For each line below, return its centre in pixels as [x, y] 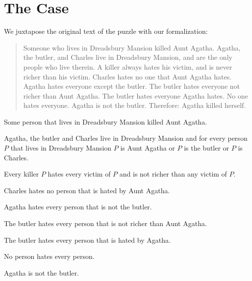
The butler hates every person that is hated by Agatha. [87, 240]
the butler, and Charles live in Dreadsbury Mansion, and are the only [128, 57]
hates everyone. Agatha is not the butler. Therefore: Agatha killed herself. [135, 105]
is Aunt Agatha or [148, 148]
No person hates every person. [49, 256]
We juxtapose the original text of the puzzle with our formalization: [106, 31]
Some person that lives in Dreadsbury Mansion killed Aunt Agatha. [106, 121]
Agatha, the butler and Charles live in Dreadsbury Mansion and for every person [126, 138]
